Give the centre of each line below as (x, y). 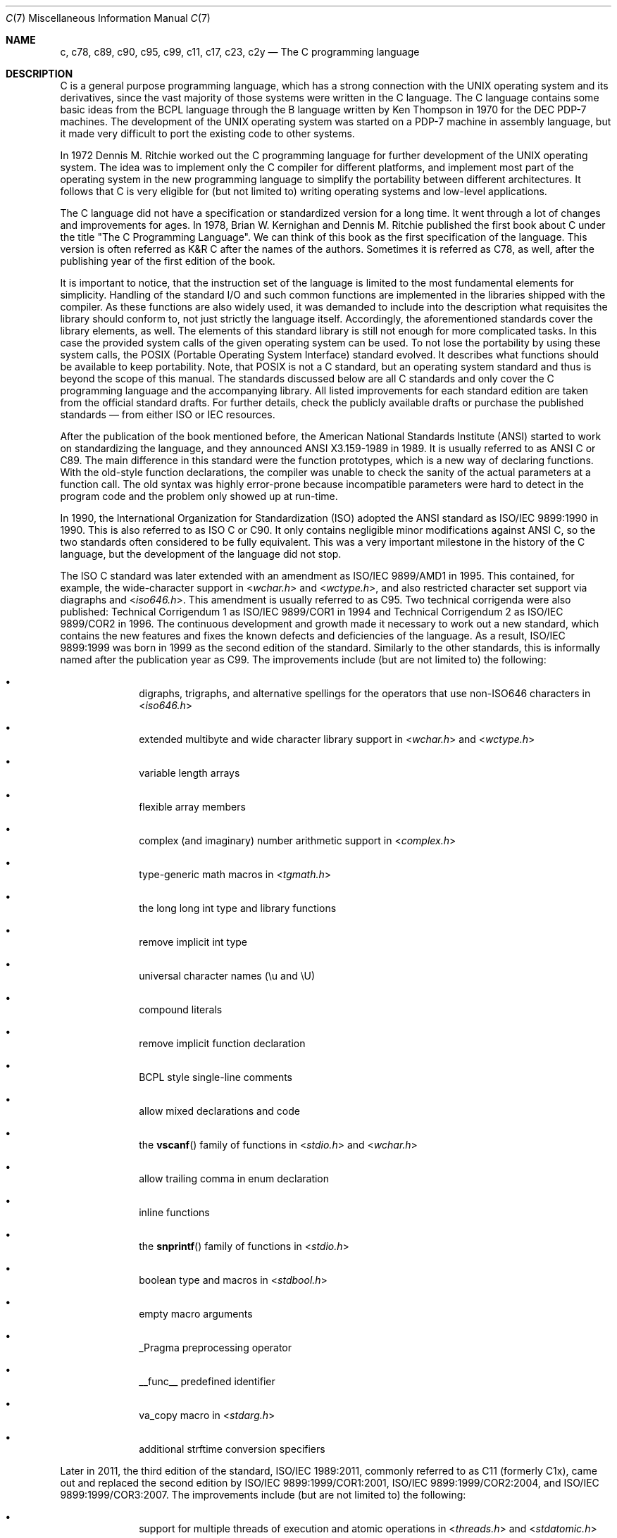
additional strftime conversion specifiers (232, 1449)
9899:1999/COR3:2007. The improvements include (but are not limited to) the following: (263, 1495)
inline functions (174, 1212)
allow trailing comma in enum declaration (234, 1178)
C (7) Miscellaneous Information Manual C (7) (108, 18)
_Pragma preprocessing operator (216, 1348)
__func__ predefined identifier (207, 1381)
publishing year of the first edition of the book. (168, 261)
